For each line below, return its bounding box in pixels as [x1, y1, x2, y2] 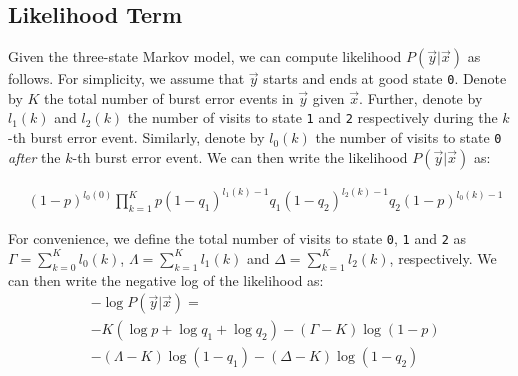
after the [8, 146, 61, 167]
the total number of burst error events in [44, 87, 294, 108]
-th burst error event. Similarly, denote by [8, 127, 265, 148]
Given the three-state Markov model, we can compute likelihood [8, 46, 402, 67]
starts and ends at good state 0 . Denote [263, 68, 507, 89]
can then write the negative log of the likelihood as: [8, 269, 324, 290]
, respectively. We [389, 247, 497, 268]
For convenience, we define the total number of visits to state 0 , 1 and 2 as [8, 228, 467, 249]
